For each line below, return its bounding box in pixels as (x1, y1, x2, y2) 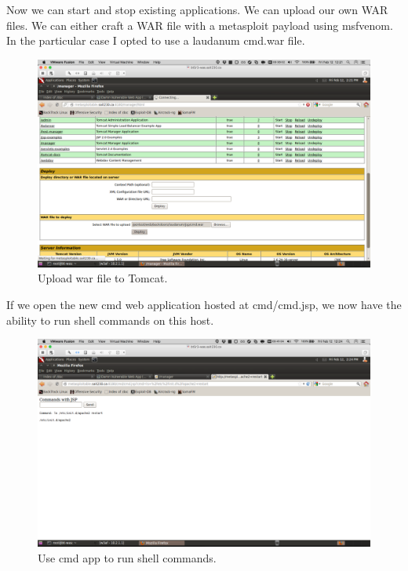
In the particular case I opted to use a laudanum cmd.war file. (6, 32, 305, 49)
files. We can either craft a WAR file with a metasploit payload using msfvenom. (6, 16, 393, 33)
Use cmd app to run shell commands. (38, 549, 217, 566)
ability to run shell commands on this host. (6, 311, 214, 328)
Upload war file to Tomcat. (38, 270, 168, 286)
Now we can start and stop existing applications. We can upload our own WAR (6, 2, 388, 17)
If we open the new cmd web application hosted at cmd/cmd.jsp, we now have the (6, 296, 402, 312)
